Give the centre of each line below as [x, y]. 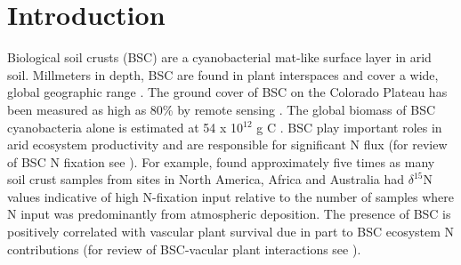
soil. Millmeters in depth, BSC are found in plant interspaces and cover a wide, [223, 74]
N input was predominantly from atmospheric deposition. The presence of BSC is [229, 214]
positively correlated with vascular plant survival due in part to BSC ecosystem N [231, 232]
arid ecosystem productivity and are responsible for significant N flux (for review [227, 145]
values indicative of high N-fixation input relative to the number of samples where [231, 196]
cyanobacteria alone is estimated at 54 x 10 [125, 127]
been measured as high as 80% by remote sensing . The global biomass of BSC [222, 109]
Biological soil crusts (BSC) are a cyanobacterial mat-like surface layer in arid [219, 57]
